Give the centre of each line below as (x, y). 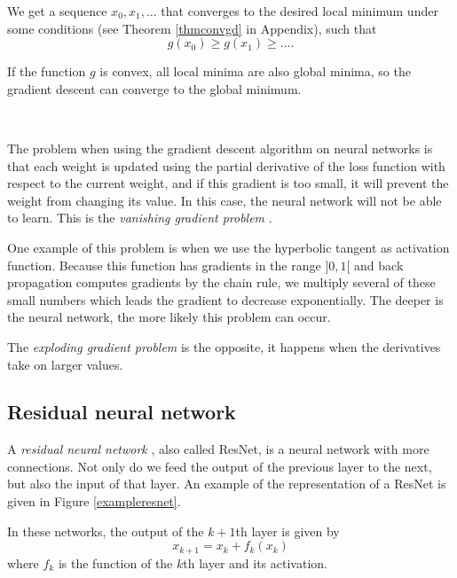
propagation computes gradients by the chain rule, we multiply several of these (221, 282)
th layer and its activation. (255, 562)
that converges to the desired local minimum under (299, 11)
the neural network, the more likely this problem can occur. (169, 317)
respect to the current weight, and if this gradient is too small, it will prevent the (228, 183)
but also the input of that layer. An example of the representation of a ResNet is (227, 484)
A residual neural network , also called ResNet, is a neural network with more (218, 449)
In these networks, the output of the (106, 531)
